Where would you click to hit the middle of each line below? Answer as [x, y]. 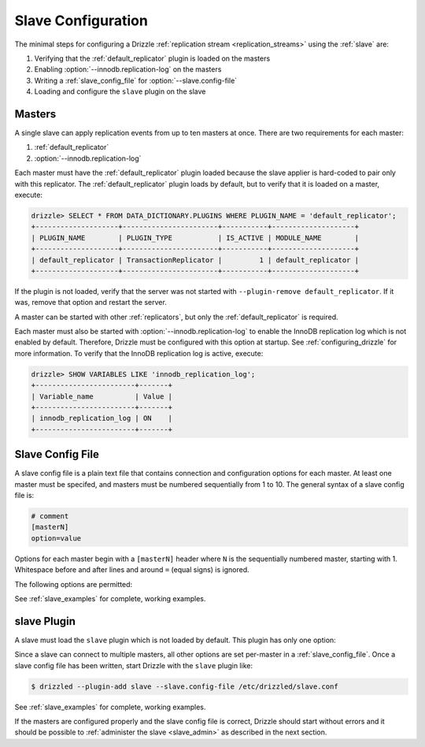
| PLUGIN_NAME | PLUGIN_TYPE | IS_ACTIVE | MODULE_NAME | [195, 238]
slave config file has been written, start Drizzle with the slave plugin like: [134, 665]
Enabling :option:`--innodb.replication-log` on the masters [128, 69]
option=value [56, 538]
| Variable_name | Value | [102, 396]
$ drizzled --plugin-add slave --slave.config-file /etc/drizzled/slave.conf [185, 686]
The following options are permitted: [74, 584]
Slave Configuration [81, 20]
